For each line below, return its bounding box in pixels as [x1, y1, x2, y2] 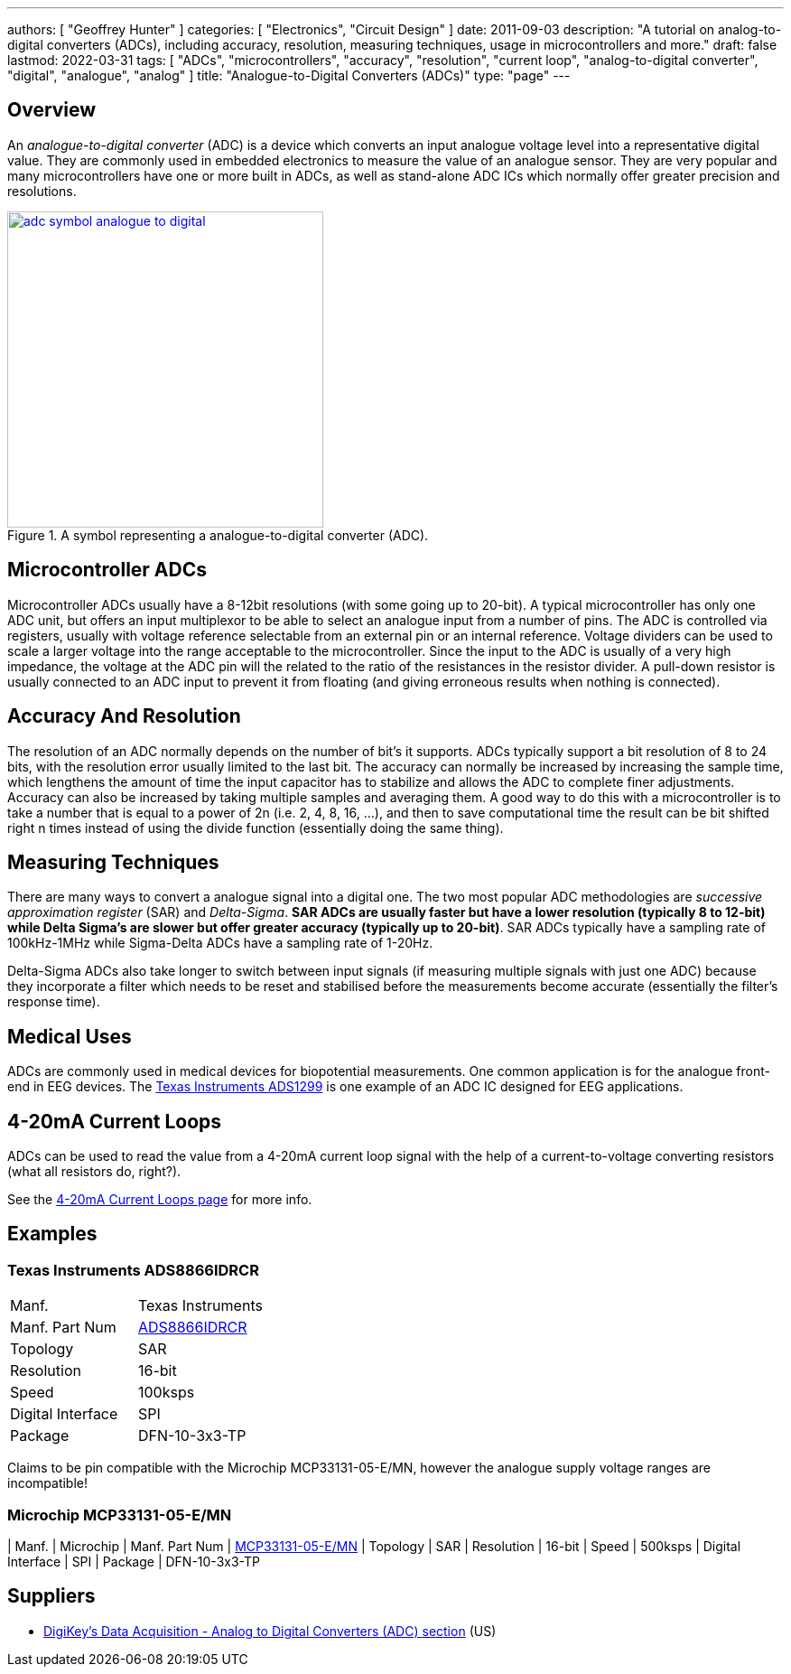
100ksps [137, 1383, 195, 1402]
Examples [7, 1222, 98, 1246]
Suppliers [7, 1585, 96, 1608]
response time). [7, 994, 100, 1010]
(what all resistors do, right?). [7, 1164, 181, 1180]
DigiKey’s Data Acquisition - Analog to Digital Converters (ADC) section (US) [43, 1623, 497, 1639]
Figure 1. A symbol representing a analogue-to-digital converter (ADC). [7, 527, 429, 543]
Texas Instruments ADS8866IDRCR [7, 1260, 259, 1279]
